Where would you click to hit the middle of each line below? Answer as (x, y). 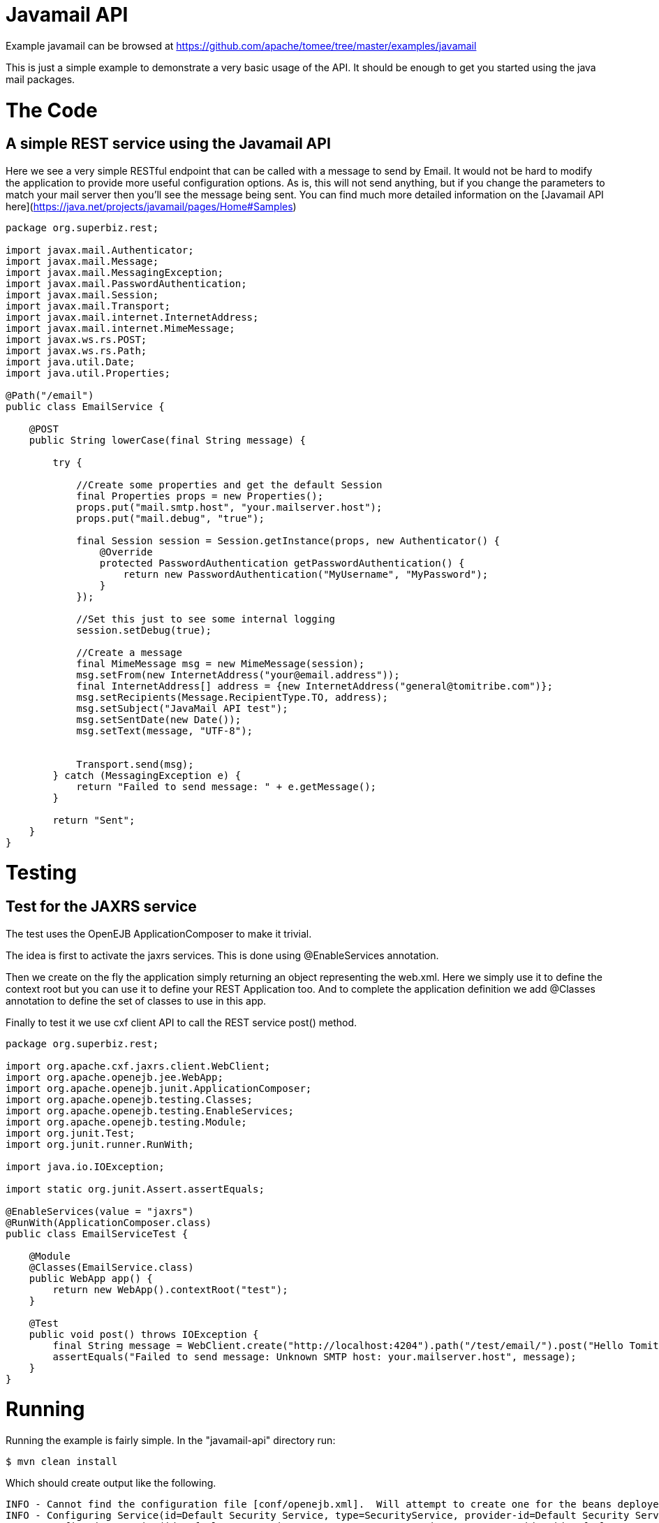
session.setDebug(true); (144, 630)
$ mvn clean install (62, 1462)
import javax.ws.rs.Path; (76, 350)
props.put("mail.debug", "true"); (170, 518)
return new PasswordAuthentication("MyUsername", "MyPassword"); (306, 574)
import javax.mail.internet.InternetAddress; (132, 317)
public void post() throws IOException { (144, 1334)
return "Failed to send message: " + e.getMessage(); (227, 786)
